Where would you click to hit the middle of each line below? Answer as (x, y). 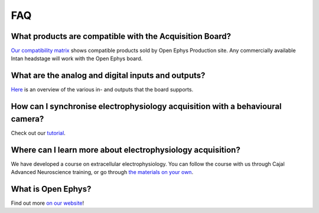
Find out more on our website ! (48, 203)
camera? (27, 119)
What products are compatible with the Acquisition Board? (121, 36)
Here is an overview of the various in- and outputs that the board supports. (102, 90)
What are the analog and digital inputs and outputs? (108, 76)
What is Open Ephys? (51, 189)
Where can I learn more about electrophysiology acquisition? (126, 150)
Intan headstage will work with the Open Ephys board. (77, 58)
